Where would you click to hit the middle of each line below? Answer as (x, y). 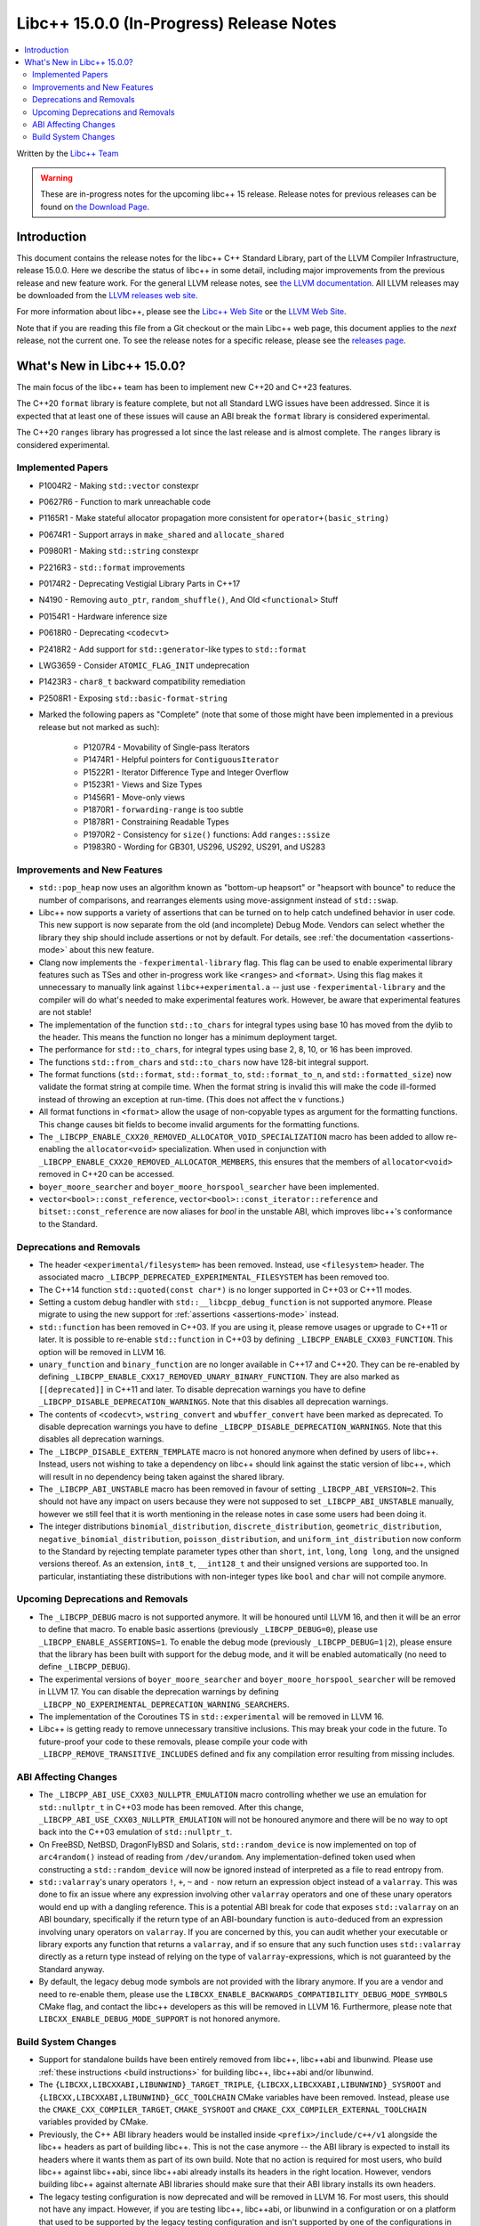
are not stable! (65, 1012)
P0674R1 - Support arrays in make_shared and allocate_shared (161, 534)
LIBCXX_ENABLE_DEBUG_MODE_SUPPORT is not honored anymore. (160, 2019)
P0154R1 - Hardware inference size (103, 616)
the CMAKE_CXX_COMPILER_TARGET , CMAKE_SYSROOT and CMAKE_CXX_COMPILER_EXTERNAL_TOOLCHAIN (232, 2109)
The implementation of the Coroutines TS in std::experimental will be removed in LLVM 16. (212, 1716)
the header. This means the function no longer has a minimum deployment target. (188, 1036)
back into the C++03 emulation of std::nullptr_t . (136, 1832)
